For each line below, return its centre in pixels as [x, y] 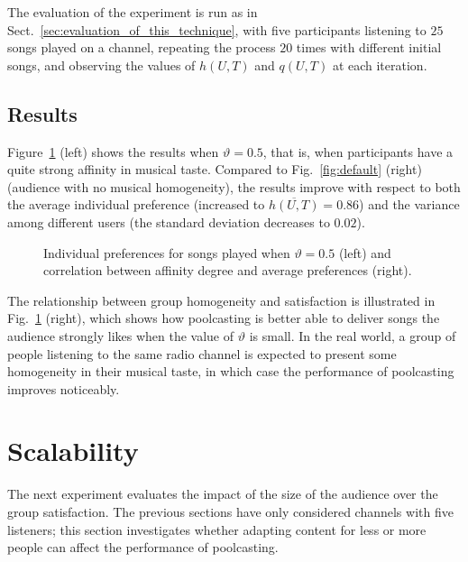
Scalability [73, 451]
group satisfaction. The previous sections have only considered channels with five [230, 512]
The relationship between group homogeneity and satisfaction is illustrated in [221, 300]
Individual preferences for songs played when [167, 252]
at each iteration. [380, 64]
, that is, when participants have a [358, 151]
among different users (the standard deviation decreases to [169, 221]
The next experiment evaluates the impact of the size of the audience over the [223, 494]
